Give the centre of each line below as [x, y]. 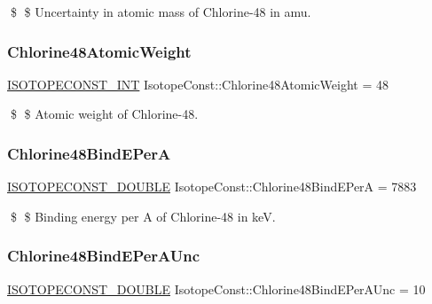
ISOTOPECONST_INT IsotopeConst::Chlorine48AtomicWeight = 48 [198, 84]
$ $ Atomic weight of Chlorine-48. [104, 114]
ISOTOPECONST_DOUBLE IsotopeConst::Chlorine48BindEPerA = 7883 [212, 187]
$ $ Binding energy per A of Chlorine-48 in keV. [143, 216]
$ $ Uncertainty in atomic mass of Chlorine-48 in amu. [161, 12]
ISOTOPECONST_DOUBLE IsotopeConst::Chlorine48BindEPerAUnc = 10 [216, 288]
